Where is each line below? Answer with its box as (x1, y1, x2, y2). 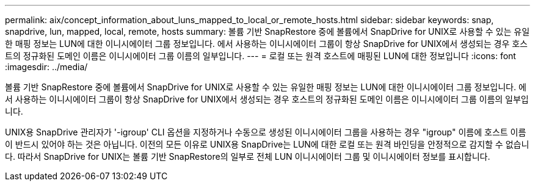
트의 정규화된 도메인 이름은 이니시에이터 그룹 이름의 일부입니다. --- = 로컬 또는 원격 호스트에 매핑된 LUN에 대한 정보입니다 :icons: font (5, 51, 516, 61)
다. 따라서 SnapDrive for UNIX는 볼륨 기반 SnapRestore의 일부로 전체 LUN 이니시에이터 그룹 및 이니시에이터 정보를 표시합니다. (5, 151, 490, 162)
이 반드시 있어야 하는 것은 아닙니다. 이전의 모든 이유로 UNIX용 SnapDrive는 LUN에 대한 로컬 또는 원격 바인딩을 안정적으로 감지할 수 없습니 (5, 139, 530, 149)
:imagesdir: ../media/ (5, 62, 88, 72)
